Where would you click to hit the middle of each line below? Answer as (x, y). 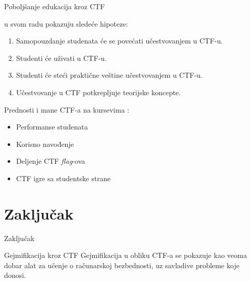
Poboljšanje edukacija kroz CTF (55, 6)
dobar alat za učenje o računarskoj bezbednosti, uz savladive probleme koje (122, 265)
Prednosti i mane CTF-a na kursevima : (67, 109)
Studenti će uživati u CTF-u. (61, 58)
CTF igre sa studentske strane (63, 178)
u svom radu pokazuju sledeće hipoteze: (66, 23)
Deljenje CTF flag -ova (51, 161)
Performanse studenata (52, 127)
